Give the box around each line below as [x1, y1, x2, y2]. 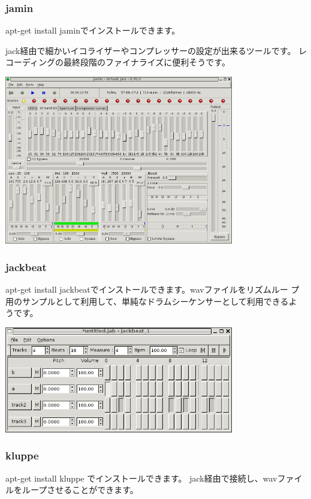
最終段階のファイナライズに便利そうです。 [64, 56, 230, 68]
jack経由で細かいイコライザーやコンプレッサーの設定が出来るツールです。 [5, 44, 296, 56]
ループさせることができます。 [22, 483, 138, 496]
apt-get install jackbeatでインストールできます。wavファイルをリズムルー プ [5, 283, 300, 296]
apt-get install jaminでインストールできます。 [5, 24, 180, 37]
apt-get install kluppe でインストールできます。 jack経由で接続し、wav [5, 471, 277, 484]
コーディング [5, 56, 56, 68]
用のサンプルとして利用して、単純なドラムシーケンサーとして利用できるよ [5, 294, 297, 307]
